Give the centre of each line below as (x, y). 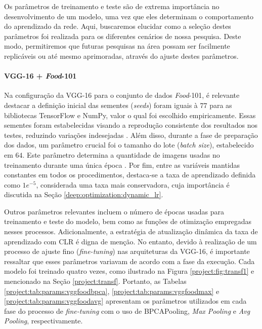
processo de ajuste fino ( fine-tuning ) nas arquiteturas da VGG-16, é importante (127, 251)
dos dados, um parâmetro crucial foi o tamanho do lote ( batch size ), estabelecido (129, 145)
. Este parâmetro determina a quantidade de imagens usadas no (121, 154)
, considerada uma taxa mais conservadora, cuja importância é (133, 184)
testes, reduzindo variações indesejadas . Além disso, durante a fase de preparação (131, 135)
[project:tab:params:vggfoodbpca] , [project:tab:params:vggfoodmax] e (112, 291)
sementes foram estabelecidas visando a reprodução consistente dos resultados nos (131, 125)
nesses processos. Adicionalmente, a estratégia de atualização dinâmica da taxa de (131, 231)
